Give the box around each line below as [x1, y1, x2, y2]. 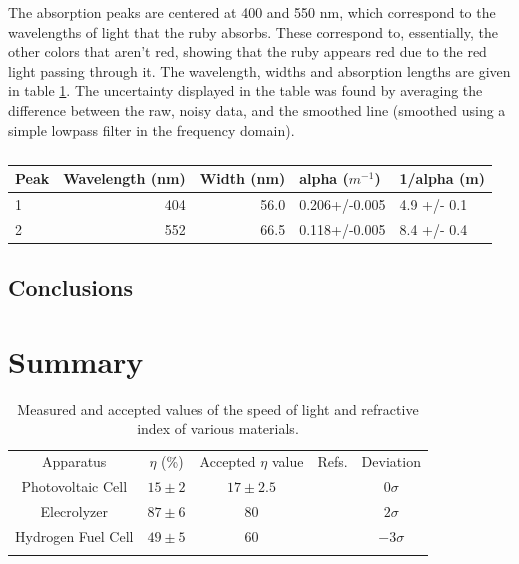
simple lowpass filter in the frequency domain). [8, 119, 295, 140]
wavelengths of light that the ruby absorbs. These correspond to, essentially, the [8, 21, 498, 42]
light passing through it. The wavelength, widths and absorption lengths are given [8, 60, 511, 81]
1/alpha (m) [399, 168, 485, 189]
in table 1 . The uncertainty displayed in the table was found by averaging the [8, 80, 483, 101]
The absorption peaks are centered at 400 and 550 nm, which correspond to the [8, 2, 496, 22]
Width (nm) [199, 168, 286, 189]
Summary [8, 340, 144, 381]
